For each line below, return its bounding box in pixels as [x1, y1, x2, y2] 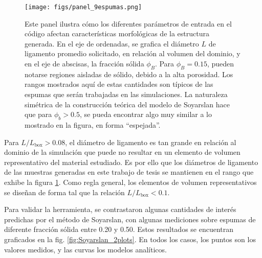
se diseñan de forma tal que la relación [4, 186, 125, 197]
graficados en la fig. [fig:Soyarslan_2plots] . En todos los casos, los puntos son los [4, 233, 256, 244]
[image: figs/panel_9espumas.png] [25, 4, 142, 11]
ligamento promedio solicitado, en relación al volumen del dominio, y [25, 48, 241, 59]
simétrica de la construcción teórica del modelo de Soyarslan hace [25, 99, 230, 109]
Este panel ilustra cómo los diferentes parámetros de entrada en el [25, 18, 232, 29]
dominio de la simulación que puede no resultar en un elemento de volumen [4, 147, 241, 157]
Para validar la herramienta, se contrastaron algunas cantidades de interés [4, 204, 236, 215]
